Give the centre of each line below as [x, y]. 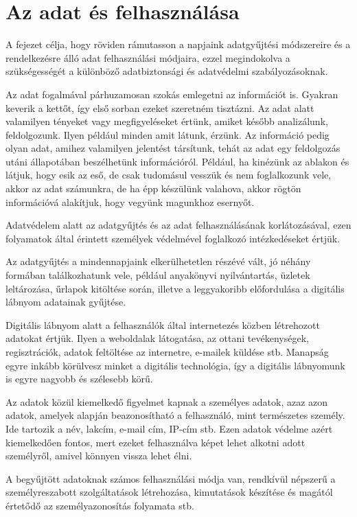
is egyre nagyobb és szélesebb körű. [79, 379]
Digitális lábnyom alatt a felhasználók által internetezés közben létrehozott [163, 324]
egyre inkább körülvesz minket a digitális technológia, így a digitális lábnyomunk [175, 365]
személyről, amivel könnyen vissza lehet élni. [99, 456]
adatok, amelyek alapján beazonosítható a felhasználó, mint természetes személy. [175, 415]
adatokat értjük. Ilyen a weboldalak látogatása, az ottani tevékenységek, [157, 338]
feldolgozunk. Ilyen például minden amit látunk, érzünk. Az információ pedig [168, 134]
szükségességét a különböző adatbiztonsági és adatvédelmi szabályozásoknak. [167, 71]
